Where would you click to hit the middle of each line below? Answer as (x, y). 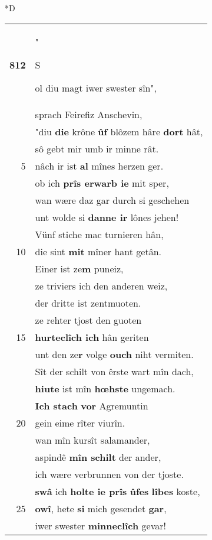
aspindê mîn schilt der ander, (98, 457)
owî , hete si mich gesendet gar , (101, 508)
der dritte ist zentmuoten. (88, 302)
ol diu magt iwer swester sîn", (96, 87)
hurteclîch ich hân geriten (92, 337)
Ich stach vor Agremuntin (92, 405)
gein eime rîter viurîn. (80, 422)
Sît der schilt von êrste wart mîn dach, (114, 371)
